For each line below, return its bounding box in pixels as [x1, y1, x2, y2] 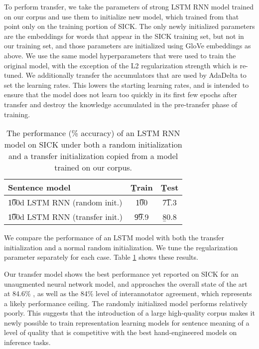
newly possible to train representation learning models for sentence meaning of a [4, 317, 250, 328]
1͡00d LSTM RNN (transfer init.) [8, 211, 123, 223]
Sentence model [8, 181, 71, 193]
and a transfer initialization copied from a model [8, 150, 178, 162]
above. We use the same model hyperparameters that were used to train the [4, 50, 236, 60]
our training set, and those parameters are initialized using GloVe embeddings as [4, 40, 251, 51]
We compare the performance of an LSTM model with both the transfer [4, 232, 224, 243]
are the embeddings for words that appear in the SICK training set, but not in [4, 30, 244, 41]
